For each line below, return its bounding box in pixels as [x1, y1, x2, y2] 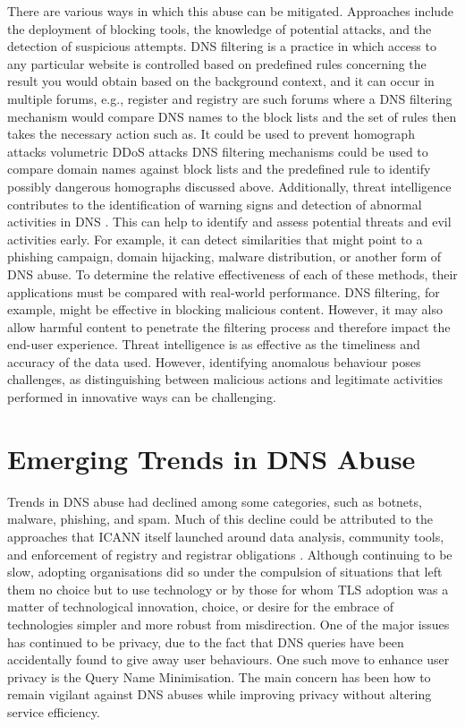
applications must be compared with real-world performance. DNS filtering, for [7, 282, 440, 301]
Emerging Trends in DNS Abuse [7, 440, 416, 476]
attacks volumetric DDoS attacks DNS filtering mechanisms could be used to [7, 141, 428, 160]
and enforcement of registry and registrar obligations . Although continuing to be [7, 544, 452, 563]
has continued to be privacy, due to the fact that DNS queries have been [7, 632, 404, 651]
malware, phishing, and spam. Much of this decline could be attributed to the [7, 509, 433, 528]
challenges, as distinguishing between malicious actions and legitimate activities [7, 370, 444, 389]
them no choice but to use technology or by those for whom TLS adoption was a [7, 579, 449, 598]
